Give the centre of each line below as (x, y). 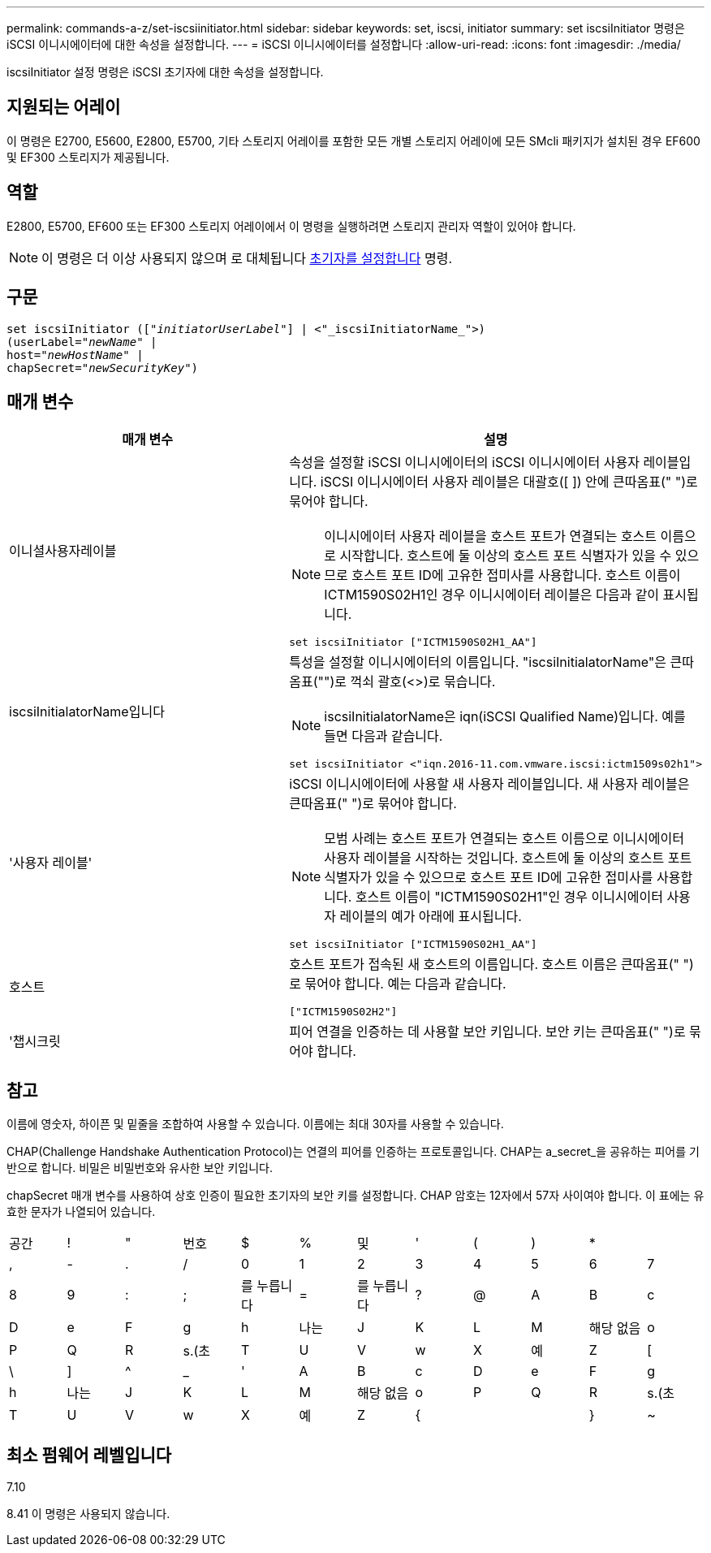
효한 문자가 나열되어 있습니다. (81, 1212)
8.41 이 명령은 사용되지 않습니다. (88, 1514)
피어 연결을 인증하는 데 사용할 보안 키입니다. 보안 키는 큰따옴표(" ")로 (487, 1032)
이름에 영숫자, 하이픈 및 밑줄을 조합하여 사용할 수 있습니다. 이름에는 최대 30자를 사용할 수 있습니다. (255, 1124)
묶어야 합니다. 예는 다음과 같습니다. (405, 984)
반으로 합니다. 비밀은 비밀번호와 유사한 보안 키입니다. (140, 1168)
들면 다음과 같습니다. (384, 736)
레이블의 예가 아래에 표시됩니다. (431, 917)
